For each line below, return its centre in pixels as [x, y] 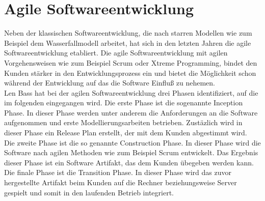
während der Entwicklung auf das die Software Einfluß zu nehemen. [110, 83]
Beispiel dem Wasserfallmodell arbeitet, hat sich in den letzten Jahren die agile [128, 42]
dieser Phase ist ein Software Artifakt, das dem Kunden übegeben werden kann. [129, 162]
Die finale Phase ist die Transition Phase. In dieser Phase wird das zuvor [118, 172]
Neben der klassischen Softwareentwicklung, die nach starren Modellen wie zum [128, 33]
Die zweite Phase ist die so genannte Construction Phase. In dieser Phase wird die [132, 142]
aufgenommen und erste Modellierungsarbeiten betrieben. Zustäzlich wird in [123, 122]
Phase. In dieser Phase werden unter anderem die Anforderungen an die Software [131, 112]
